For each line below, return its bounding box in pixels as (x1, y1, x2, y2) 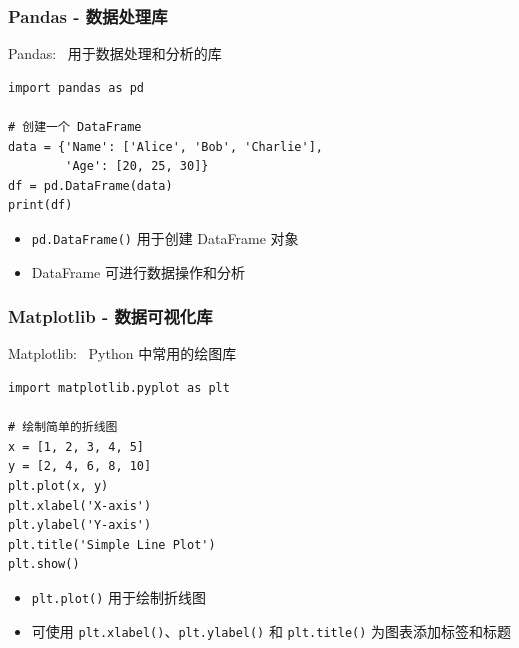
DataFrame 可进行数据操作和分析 (31, 261, 245, 282)
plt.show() (8, 557, 80, 572)
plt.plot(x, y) (8, 479, 109, 493)
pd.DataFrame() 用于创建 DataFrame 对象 (31, 227, 299, 248)
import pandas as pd (8, 80, 145, 95)
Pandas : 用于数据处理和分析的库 (8, 43, 222, 64)
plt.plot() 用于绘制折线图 (31, 586, 207, 607)
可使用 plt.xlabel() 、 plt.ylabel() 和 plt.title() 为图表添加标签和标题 (31, 620, 512, 641)
